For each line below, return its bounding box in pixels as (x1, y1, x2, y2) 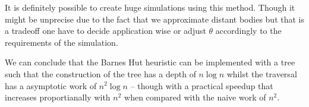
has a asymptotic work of (5, 79, 97, 92)
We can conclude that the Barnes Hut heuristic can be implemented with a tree (5, 56, 295, 68)
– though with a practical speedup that (130, 79, 273, 92)
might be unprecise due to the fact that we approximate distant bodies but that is (5, 12, 304, 25)
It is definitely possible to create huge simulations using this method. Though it (5, 1, 295, 13)
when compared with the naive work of (124, 91, 266, 103)
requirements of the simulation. (5, 36, 118, 48)
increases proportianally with (5, 91, 111, 103)
